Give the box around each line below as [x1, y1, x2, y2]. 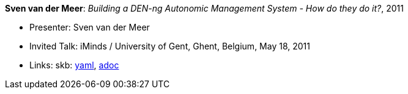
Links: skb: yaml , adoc [29, 60, 119, 70]
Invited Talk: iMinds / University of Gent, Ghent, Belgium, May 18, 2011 [29, 41, 310, 51]
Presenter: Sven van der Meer [29, 22, 150, 32]
